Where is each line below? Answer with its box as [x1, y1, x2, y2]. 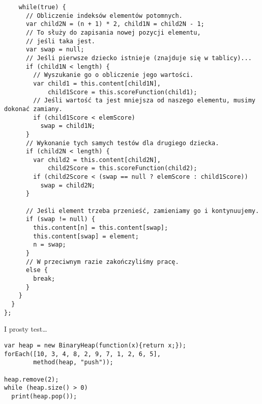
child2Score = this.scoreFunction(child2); [47, 165, 197, 172]
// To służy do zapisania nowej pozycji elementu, [25, 29, 201, 36]
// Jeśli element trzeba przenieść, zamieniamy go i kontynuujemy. [25, 207, 259, 214]
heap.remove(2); [4, 375, 59, 383]
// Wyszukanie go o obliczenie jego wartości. [33, 71, 194, 79]
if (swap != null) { [25, 216, 95, 223]
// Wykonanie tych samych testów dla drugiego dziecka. [25, 139, 219, 147]
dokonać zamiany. [4, 105, 63, 113]
